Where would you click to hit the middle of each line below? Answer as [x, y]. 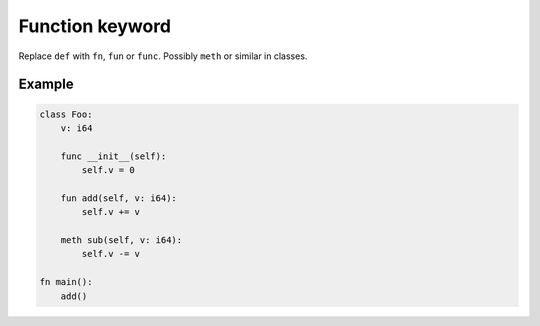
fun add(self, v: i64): [118, 198]
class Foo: [66, 114]
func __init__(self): [113, 156]
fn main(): [66, 282]
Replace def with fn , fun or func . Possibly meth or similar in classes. [163, 56]
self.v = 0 [108, 170]
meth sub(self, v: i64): [121, 240]
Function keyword [95, 26]
